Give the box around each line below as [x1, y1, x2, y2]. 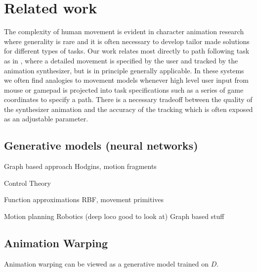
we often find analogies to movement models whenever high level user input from [4, 75, 249, 85]
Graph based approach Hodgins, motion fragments [4, 161, 157, 171]
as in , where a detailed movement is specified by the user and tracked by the [4, 55, 238, 65]
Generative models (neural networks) [4, 138, 198, 153]
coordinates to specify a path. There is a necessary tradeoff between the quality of [4, 94, 253, 105]
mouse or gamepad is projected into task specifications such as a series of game [4, 84, 244, 95]
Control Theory [4, 177, 51, 188]
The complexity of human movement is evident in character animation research [4, 26, 244, 37]
